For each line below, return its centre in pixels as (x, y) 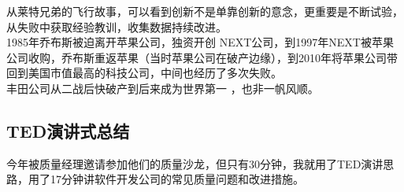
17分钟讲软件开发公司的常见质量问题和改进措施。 (177, 179)
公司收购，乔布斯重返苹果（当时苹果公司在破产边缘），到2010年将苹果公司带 (202, 57)
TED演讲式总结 (68, 130)
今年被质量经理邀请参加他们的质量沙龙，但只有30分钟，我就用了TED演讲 (195, 163)
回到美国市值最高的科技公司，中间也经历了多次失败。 (144, 73)
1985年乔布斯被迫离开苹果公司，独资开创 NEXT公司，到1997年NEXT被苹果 (200, 42)
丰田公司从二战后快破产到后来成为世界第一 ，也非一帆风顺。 (163, 88)
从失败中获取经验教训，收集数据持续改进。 (117, 26)
